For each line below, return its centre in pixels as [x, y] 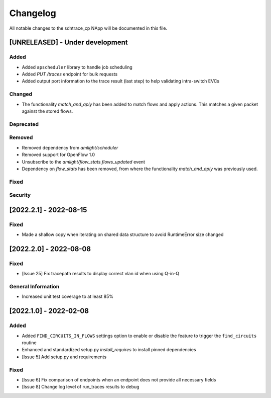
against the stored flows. [47, 111]
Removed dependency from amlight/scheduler [70, 147]
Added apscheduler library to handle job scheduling [77, 67]
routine [29, 343]
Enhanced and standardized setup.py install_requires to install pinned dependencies [109, 350]
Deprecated [24, 124]
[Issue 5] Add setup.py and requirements [64, 357]
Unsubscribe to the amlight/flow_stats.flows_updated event [84, 162]
